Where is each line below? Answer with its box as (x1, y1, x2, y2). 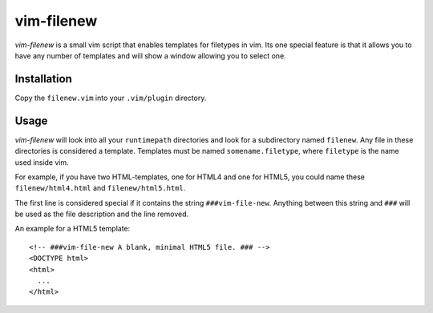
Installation (14, 72, 72, 86)
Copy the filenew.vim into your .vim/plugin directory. (14, 93, 207, 102)
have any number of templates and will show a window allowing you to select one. (14, 50, 286, 60)
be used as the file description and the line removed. (14, 209, 188, 219)
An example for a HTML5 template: (14, 224, 131, 234)
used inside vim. (14, 157, 70, 167)
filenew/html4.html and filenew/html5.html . (14, 183, 186, 193)
